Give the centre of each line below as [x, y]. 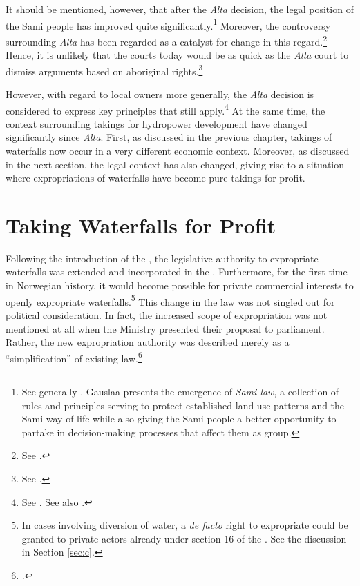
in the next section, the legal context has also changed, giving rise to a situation [175, 164]
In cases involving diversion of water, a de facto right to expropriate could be [185, 525]
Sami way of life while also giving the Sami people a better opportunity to [179, 419]
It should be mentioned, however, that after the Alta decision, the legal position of [180, 9]
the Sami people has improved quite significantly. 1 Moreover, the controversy [168, 24]
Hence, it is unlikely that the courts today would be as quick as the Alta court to [177, 55]
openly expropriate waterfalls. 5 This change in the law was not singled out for [170, 300]
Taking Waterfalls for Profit [141, 225]
